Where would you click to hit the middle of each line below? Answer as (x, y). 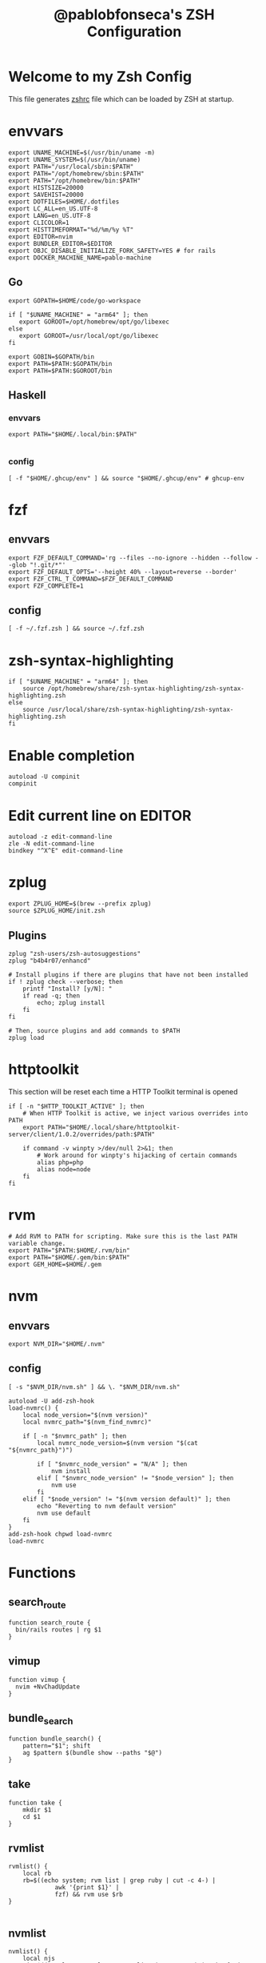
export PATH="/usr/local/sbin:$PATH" (71, 167)
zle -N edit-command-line (51, 844)
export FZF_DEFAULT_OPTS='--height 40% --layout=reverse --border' (123, 572)
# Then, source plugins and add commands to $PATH (94, 1031)
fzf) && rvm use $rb (89, 1895)
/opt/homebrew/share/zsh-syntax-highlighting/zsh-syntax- (146, 689)
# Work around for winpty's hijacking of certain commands (137, 1155)
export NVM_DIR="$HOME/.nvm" (57, 1344)
